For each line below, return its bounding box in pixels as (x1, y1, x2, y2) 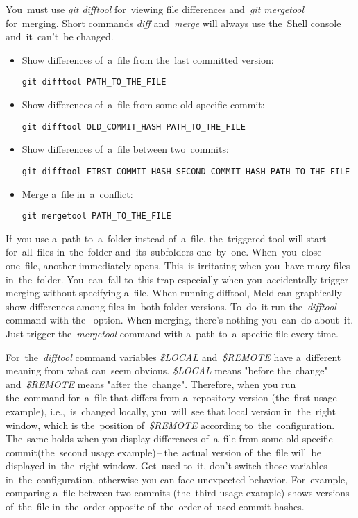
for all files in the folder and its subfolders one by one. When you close (6, 244, 322, 259)
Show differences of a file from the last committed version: (22, 52, 274, 67)
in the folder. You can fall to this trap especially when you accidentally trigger (6, 271, 349, 286)
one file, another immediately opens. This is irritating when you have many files (6, 258, 350, 272)
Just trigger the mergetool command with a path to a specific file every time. (6, 326, 339, 340)
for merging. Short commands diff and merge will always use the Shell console (6, 15, 341, 30)
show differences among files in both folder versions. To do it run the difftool (6, 299, 336, 313)
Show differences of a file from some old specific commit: (22, 97, 265, 112)
